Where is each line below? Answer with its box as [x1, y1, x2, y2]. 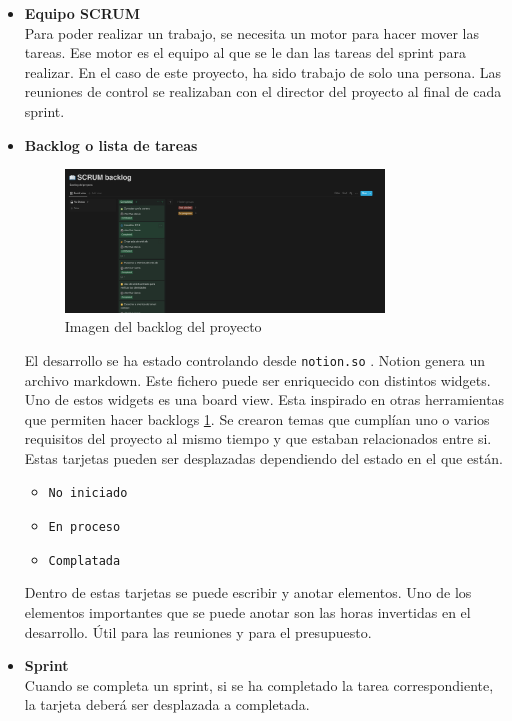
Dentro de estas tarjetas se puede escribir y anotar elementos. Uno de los [24, 582, 472, 603]
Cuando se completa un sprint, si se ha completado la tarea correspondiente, [24, 674, 494, 695]
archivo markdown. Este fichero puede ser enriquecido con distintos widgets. [24, 369, 491, 390]
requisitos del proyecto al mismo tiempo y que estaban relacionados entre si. [24, 428, 492, 449]
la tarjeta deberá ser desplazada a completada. [24, 694, 310, 715]
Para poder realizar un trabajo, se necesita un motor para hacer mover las [24, 22, 480, 43]
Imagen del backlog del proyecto [64, 316, 262, 337]
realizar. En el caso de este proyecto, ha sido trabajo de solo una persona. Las [24, 61, 502, 82]
